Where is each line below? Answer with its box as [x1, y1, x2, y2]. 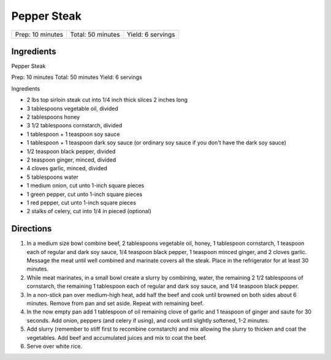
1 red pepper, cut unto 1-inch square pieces [26, 199, 136, 206]
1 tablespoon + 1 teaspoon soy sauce [26, 130, 120, 138]
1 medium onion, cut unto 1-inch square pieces [26, 182, 145, 189]
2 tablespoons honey [26, 113, 80, 121]
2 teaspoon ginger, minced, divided [26, 156, 116, 163]
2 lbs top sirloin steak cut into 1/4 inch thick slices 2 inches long [26, 96, 188, 103]
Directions [11, 223, 52, 234]
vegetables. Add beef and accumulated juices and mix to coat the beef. [26, 334, 207, 341]
